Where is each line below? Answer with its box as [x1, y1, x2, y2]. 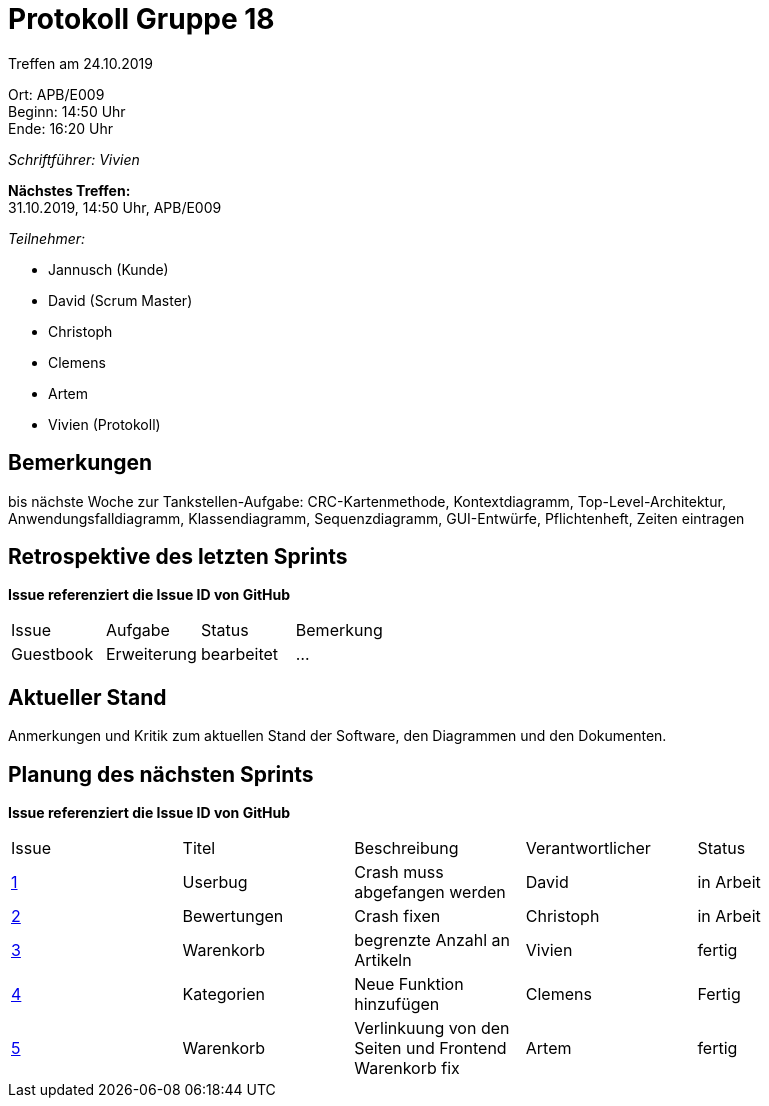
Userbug [182, 872, 248, 893]
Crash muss [354, 862, 444, 883]
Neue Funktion [354, 974, 464, 995]
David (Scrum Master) [48, 291, 193, 309]
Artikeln [354, 950, 412, 971]
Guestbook [11, 644, 94, 665]
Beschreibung [354, 838, 459, 859]
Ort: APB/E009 [8, 85, 105, 103]
